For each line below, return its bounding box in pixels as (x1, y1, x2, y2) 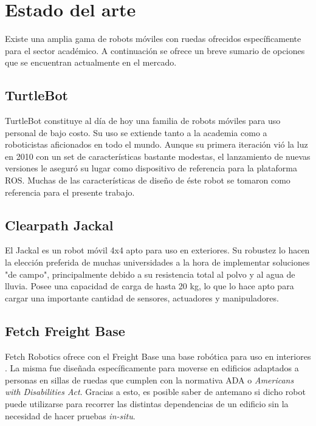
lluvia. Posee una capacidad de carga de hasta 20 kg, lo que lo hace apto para (5, 280, 294, 292)
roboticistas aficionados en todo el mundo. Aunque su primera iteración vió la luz (5, 138, 308, 151)
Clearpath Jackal (5, 215, 114, 234)
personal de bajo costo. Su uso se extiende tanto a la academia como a (5, 126, 267, 139)
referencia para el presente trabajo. (5, 185, 135, 198)
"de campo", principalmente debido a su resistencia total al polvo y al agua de (5, 267, 295, 280)
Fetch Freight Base (5, 321, 125, 340)
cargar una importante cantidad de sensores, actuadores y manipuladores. (5, 291, 279, 304)
